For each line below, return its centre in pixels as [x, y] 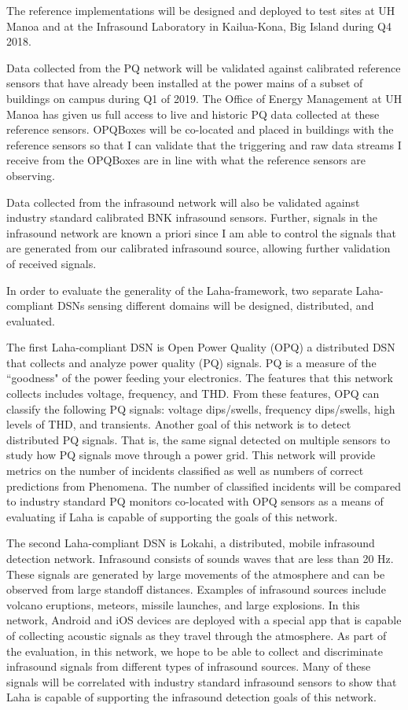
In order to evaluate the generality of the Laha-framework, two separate [179, 290]
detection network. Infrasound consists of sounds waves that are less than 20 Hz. [200, 558]
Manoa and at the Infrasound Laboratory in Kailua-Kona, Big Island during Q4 [199, 26]
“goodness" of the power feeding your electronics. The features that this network [200, 378]
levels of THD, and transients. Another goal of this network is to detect [179, 424]
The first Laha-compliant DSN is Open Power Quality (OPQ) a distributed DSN [201, 347]
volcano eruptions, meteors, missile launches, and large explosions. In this [183, 604]
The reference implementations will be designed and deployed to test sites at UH [201, 10]
